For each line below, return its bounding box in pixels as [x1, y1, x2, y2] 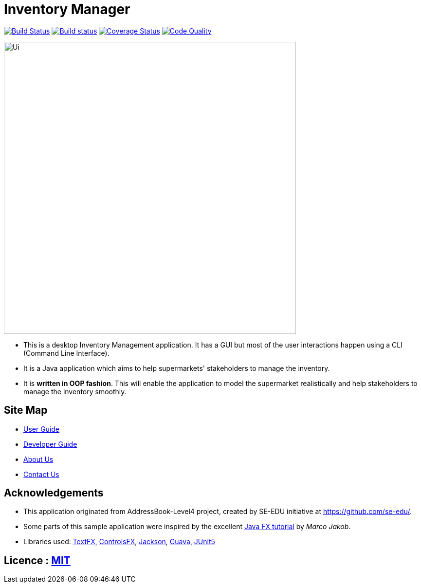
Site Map [4, 404, 48, 417]
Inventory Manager [4, 1, 130, 18]
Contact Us [23, 470, 59, 478]
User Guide [23, 424, 60, 433]
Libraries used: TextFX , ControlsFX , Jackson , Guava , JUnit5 [23, 537, 215, 546]
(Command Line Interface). [23, 349, 110, 357]
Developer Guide [23, 440, 77, 448]
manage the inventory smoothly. [23, 387, 127, 396]
